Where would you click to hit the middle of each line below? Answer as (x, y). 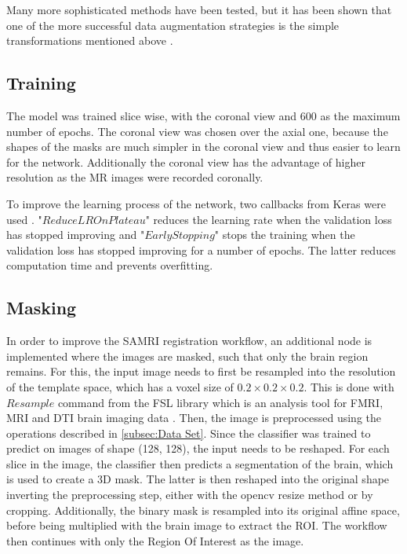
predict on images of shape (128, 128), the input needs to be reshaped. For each (198, 448)
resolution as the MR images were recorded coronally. (135, 177)
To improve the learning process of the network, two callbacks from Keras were (196, 203)
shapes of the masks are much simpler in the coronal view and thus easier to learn (203, 147)
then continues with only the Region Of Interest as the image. (155, 540)
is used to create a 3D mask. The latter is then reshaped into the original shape (198, 479)
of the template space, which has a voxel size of (120, 386)
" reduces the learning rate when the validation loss (269, 219)
